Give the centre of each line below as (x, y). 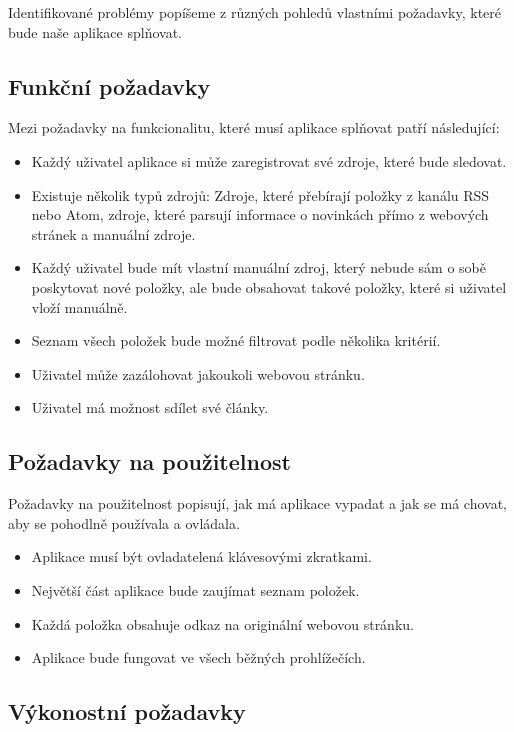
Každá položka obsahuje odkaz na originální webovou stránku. (222, 623)
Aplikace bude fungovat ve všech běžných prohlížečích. (198, 657)
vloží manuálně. (79, 306)
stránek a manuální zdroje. (113, 233)
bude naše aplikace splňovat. (95, 31)
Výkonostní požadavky (127, 711)
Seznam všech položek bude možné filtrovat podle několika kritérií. (236, 340)
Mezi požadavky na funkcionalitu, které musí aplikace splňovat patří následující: (254, 127)
